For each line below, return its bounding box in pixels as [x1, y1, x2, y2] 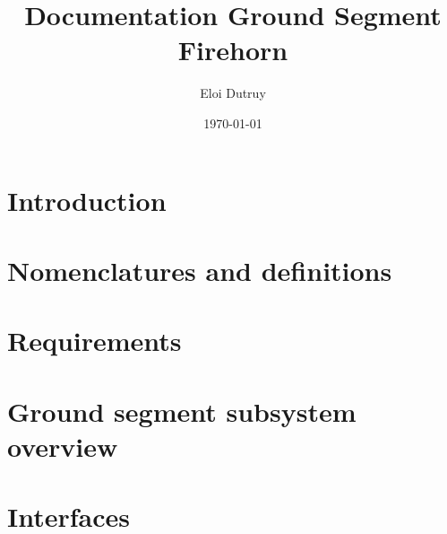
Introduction [7, 181, 167, 218]
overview [7, 427, 118, 464]
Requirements [7, 322, 182, 359]
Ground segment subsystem [7, 392, 357, 429]
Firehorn [177, 31, 288, 68]
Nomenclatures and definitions [7, 251, 392, 288]
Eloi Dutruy [200, 83, 266, 102]
